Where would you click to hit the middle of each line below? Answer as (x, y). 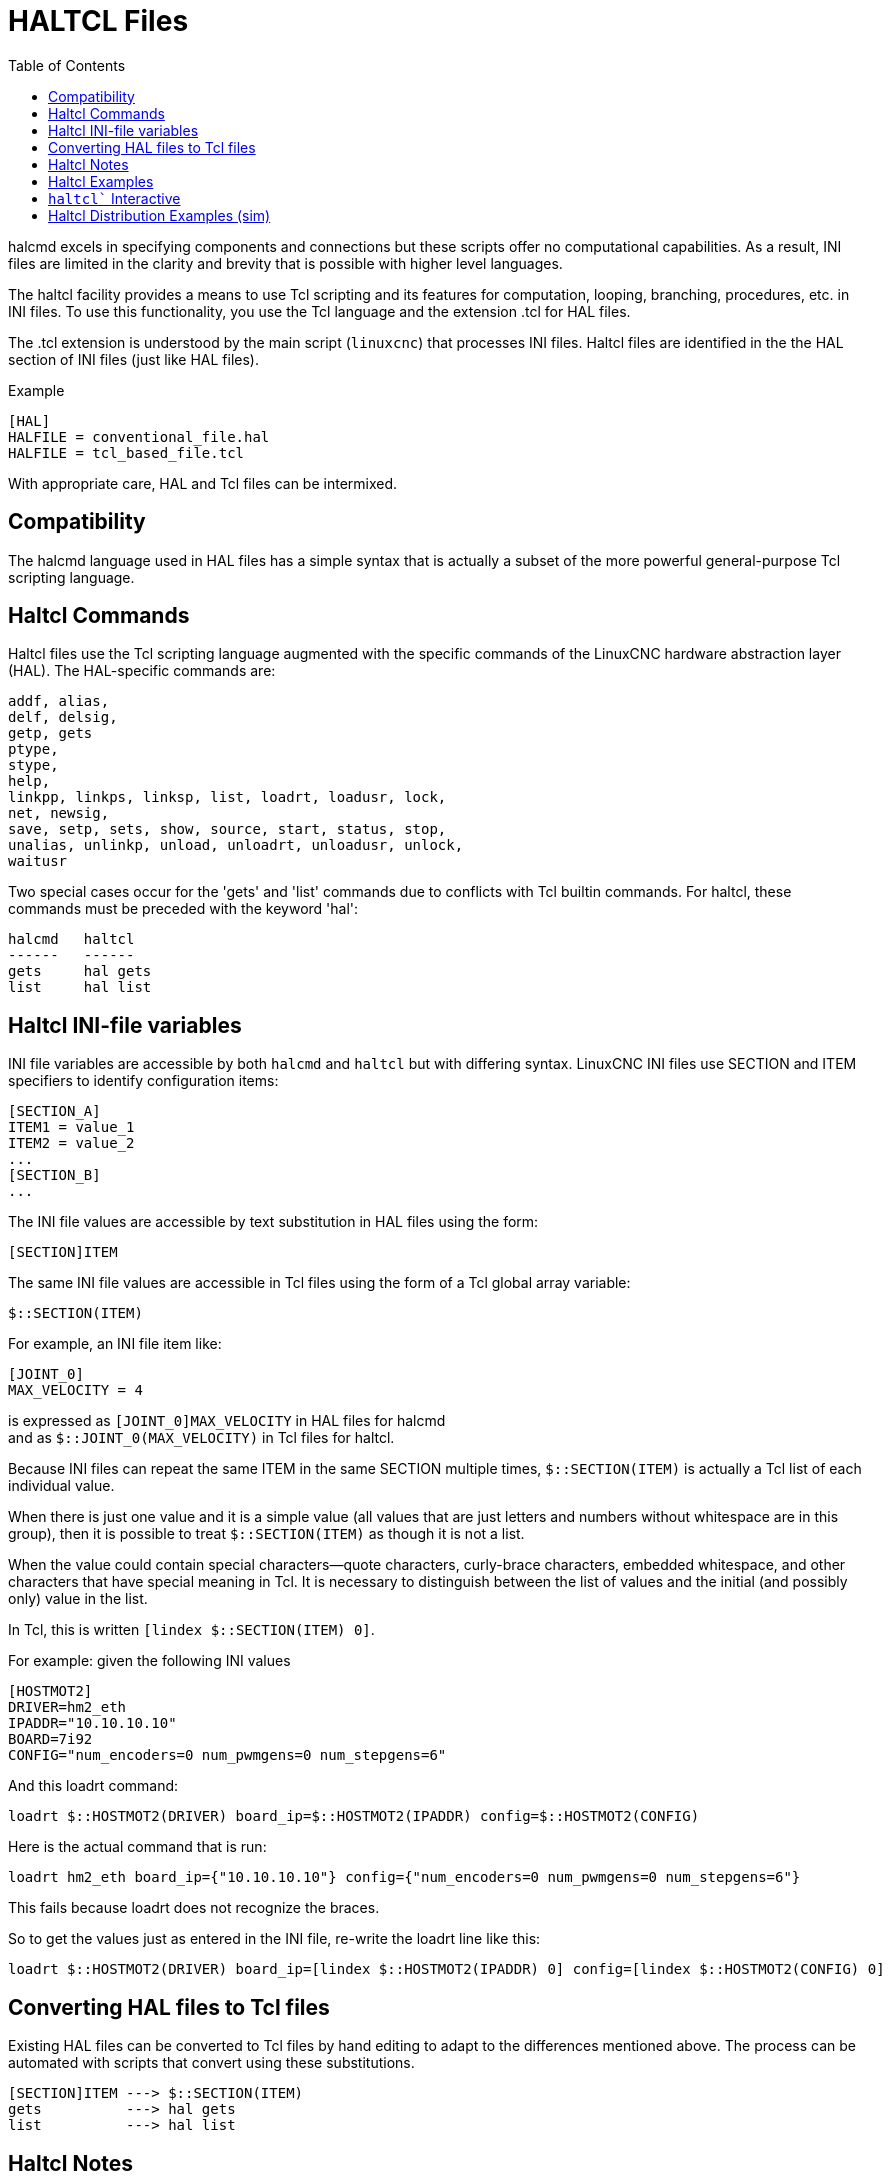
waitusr (38, 861)
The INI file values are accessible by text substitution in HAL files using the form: (273, 1222)
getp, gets (50, 733)
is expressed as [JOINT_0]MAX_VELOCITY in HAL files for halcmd (227, 1421)
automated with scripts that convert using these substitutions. (211, 2063)
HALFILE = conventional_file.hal (139, 436)
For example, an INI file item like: (115, 1344)
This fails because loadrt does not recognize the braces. (194, 1908)
